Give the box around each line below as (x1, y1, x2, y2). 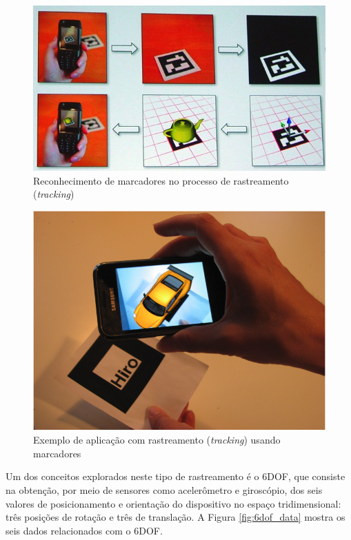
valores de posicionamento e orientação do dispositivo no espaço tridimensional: (6, 496, 341, 510)
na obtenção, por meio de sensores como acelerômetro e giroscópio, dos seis (6, 482, 323, 497)
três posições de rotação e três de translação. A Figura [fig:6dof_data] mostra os (6, 510, 345, 524)
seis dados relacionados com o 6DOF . (6, 523, 163, 537)
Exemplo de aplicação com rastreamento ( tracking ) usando (33, 433, 281, 447)
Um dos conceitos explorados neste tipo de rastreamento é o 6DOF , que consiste (6, 469, 345, 484)
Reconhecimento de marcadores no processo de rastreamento (33, 173, 289, 187)
